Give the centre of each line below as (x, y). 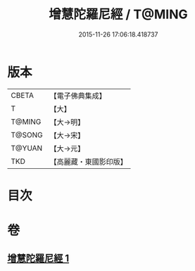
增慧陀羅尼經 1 (38, 259)
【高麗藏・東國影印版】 (89, 161)
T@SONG (27, 134)
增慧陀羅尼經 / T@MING (118, 14)
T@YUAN (27, 148)
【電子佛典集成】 (78, 96)
